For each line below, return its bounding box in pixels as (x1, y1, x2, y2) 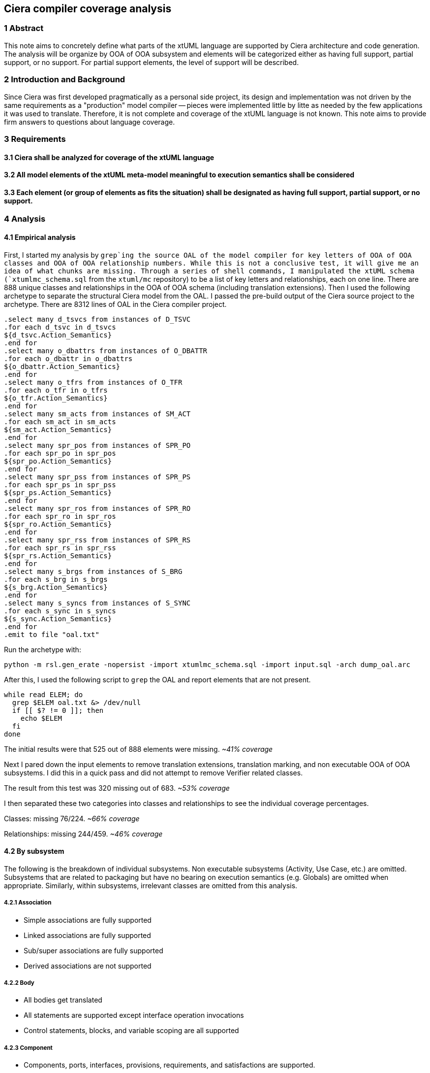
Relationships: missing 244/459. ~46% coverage (4, 829, 163, 838)
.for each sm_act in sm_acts (4, 417, 116, 426)
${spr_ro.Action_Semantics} (4, 520, 112, 528)
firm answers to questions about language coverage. (4, 117, 175, 126)
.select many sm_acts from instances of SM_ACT (4, 409, 191, 418)
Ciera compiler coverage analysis (4, 2, 172, 15)
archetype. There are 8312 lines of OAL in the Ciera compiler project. (4, 300, 227, 308)
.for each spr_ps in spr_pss (4, 480, 116, 489)
